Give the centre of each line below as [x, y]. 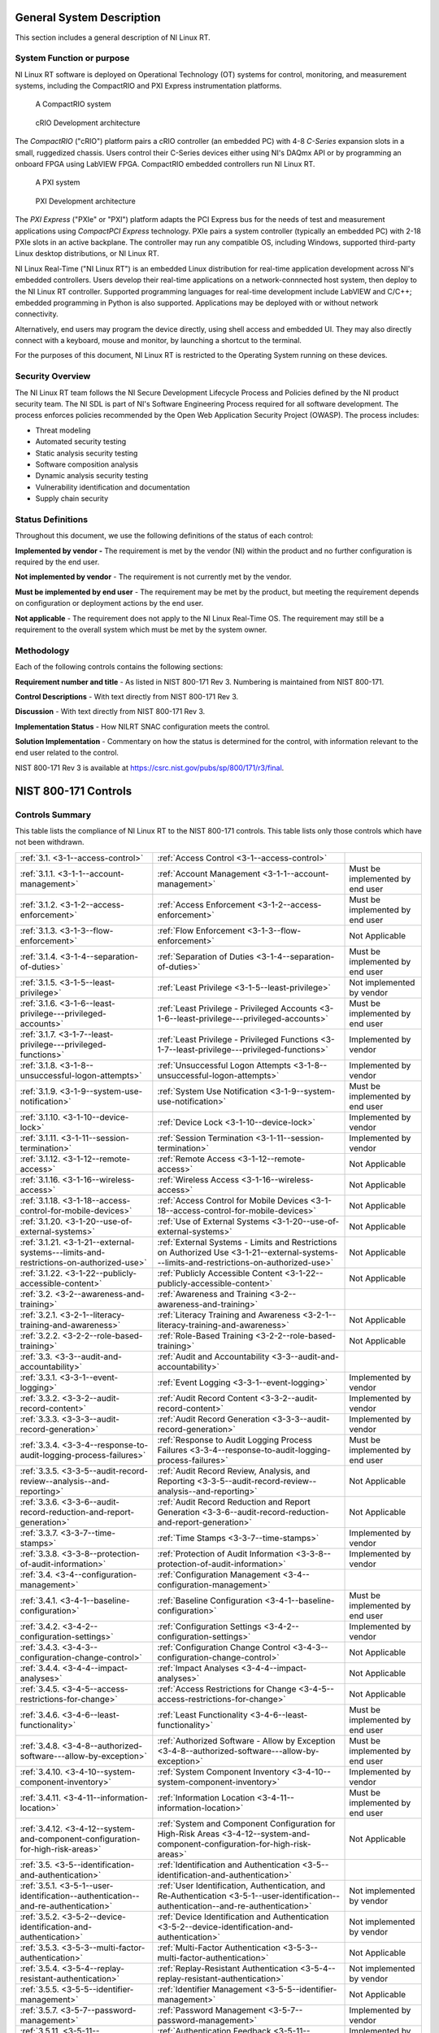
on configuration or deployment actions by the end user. [109, 603]
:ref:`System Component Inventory [224, 1771]
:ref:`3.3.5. [40, 1470]
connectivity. [37, 314]
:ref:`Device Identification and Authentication [243, 1917]
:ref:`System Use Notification [213, 1091]
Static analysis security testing [87, 453]
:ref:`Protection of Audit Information [226, 1553]
